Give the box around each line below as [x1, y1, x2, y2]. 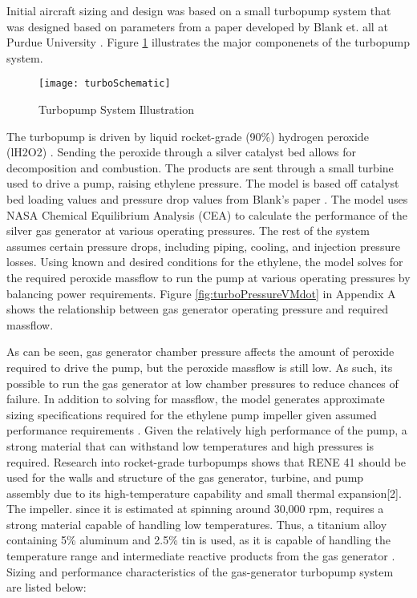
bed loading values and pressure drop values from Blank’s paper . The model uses [6, 191, 408, 207]
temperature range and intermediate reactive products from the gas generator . [6, 547, 395, 564]
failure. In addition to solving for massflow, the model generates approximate [6, 390, 385, 407]
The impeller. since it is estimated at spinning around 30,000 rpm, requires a [6, 500, 384, 517]
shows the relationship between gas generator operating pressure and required [6, 301, 388, 317]
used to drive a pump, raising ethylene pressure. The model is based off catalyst [6, 175, 399, 192]
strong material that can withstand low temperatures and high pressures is [6, 437, 374, 454]
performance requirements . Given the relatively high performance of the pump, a [6, 422, 407, 438]
